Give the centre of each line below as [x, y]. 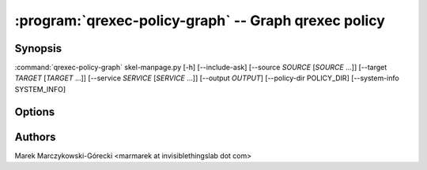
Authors [35, 137]
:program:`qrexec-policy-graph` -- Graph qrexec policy [200, 20]
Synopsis [38, 48]
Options [35, 111]
